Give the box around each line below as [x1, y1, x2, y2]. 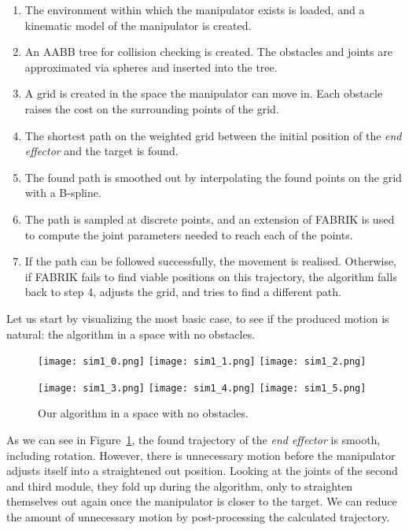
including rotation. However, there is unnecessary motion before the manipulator [6, 447, 396, 463]
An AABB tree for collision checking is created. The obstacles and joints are [24, 43, 392, 60]
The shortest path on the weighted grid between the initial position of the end [24, 127, 402, 143]
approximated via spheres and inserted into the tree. [24, 58, 278, 75]
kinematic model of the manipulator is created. [24, 17, 252, 33]
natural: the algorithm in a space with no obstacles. [6, 325, 256, 342]
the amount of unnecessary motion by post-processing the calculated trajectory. [6, 508, 390, 524]
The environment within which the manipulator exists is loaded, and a [24, 2, 365, 17]
